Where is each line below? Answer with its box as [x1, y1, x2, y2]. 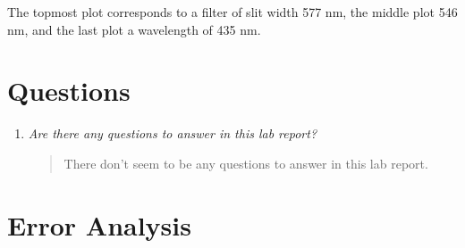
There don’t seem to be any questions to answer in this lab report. [63, 153, 428, 172]
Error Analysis [7, 206, 191, 243]
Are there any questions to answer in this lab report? [28, 124, 317, 143]
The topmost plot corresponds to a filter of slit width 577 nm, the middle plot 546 [7, 3, 458, 21]
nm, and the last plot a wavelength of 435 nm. [7, 20, 261, 38]
